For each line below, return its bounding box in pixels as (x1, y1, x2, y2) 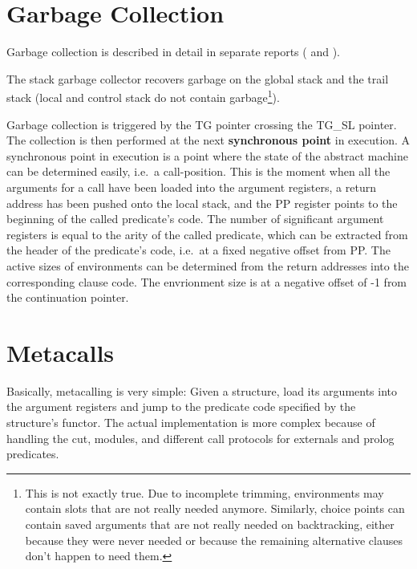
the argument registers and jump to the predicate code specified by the (6, 398, 356, 415)
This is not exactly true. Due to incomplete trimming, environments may (25, 484, 384, 501)
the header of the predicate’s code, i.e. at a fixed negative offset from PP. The (6, 242, 391, 258)
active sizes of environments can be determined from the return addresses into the (6, 257, 409, 274)
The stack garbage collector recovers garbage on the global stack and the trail (6, 70, 389, 87)
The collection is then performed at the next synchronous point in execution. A (6, 132, 411, 148)
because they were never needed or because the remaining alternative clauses (25, 531, 403, 548)
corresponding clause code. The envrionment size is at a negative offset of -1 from (6, 273, 407, 290)
